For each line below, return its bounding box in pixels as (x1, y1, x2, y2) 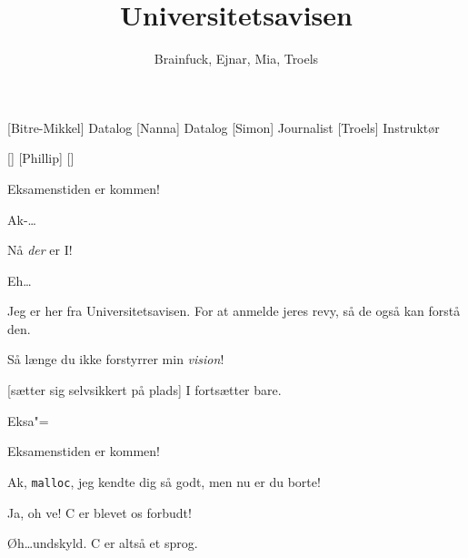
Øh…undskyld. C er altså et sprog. (7, 533, 198, 553)
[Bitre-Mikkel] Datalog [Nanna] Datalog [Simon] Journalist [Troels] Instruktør (7, 117, 440, 137)
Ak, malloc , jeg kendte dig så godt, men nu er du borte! (7, 472, 321, 491)
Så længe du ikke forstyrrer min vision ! (7, 350, 224, 369)
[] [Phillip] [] (7, 148, 75, 167)
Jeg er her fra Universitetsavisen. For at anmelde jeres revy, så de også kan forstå (7, 301, 461, 320)
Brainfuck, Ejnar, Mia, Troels (154, 49, 319, 68)
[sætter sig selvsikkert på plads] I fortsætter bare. (7, 380, 282, 400)
